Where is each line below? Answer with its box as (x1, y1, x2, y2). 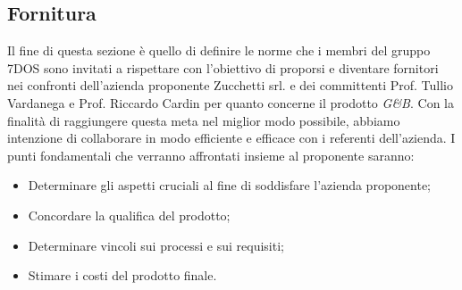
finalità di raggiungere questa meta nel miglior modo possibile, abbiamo (7, 111, 400, 129)
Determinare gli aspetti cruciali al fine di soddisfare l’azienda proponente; (28, 176, 432, 195)
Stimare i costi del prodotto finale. (28, 266, 217, 285)
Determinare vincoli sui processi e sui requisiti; (28, 236, 284, 254)
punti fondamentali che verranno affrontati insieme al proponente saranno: (7, 145, 415, 164)
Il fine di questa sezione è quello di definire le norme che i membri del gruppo (7, 41, 431, 60)
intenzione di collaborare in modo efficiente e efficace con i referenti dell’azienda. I (7, 128, 456, 147)
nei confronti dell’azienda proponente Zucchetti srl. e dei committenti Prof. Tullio (7, 76, 454, 95)
